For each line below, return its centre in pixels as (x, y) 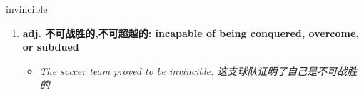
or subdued (51, 47)
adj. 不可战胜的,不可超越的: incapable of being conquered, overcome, (191, 32)
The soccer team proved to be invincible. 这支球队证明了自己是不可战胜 (198, 70)
